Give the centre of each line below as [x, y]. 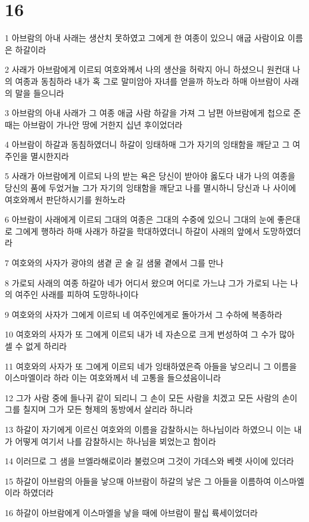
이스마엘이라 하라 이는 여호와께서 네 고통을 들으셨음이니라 [113, 378]
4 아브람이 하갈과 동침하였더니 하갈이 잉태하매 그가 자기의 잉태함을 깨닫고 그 [147, 144]
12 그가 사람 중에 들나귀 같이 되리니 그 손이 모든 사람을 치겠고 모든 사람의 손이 [151, 397]
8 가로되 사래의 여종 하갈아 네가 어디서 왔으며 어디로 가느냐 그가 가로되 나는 [146, 282]
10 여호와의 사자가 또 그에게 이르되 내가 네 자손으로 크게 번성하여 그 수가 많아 [150, 334]
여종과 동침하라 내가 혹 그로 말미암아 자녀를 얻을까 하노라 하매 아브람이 [148, 81]
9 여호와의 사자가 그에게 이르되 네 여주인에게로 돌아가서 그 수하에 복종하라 [143, 314]
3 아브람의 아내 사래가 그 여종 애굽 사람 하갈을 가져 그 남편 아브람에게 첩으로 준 [153, 113]
